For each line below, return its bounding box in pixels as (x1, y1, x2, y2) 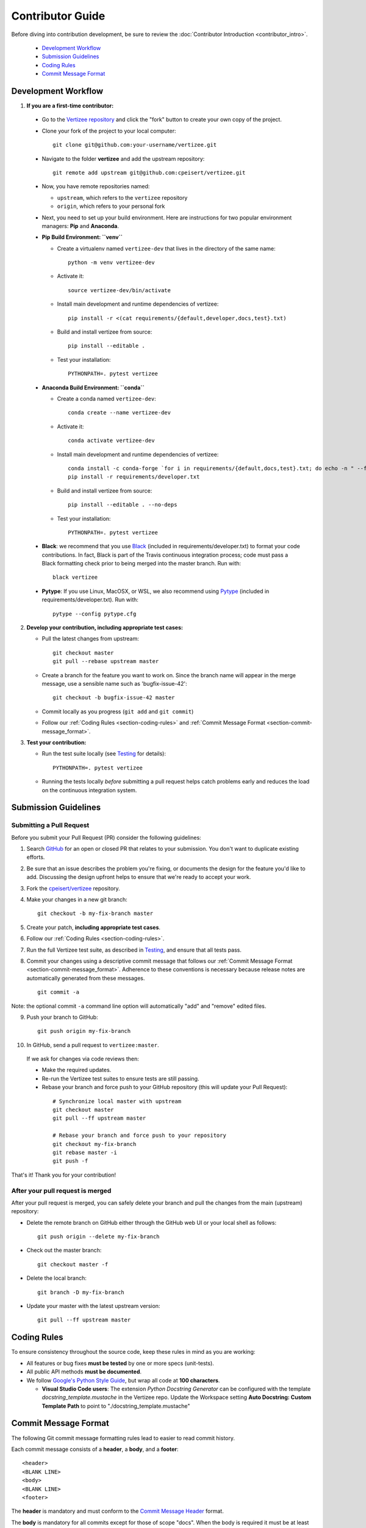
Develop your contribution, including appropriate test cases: (26, 624, 183, 631)
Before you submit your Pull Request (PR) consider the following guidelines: (11, 834, 201, 841)
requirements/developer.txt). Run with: (41, 596, 138, 603)
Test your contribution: (26, 738, 87, 746)
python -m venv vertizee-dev (68, 259, 155, 266)
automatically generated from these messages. (26, 974, 145, 982)
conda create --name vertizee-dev (68, 410, 171, 416)
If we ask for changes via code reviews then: (26, 1055, 140, 1063)
